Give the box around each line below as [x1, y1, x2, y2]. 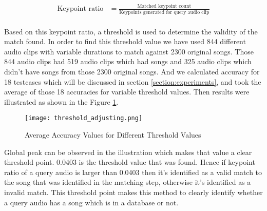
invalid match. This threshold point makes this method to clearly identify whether [4, 187, 263, 198]
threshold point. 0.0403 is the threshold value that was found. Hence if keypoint [4, 157, 255, 167]
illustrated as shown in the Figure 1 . [4, 96, 119, 107]
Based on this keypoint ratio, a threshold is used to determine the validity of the [4, 26, 258, 36]
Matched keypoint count [137, 4, 192, 9]
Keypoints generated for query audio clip [119, 9, 209, 15]
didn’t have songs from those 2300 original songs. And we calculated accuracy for [4, 66, 260, 77]
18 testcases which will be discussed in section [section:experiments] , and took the [4, 76, 261, 87]
